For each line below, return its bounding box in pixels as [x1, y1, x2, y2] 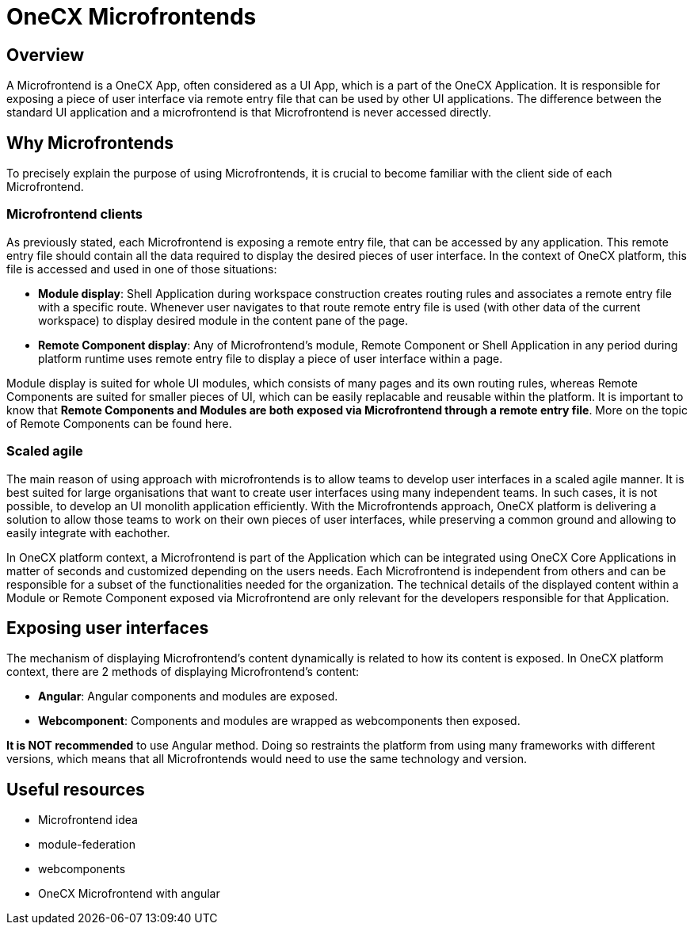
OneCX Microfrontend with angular [38, 887, 220, 901]
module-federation [38, 838, 135, 852]
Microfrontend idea [38, 813, 138, 827]
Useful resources [6, 779, 145, 799]
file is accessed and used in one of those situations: [6, 261, 277, 276]
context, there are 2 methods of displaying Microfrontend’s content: [6, 665, 360, 679]
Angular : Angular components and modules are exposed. [38, 689, 338, 704]
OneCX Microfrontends [6, 3, 257, 30]
